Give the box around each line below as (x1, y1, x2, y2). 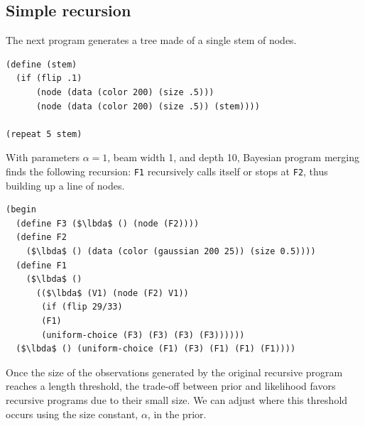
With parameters (6, 150, 80, 165)
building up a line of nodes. (6, 177, 125, 192)
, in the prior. (147, 406, 207, 421)
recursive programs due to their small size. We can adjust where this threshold (6, 392, 348, 407)
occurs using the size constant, (6, 406, 138, 421)
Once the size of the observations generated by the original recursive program (6, 364, 343, 379)
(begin (6, 204, 36, 215)
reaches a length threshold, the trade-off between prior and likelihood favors (6, 378, 336, 393)
